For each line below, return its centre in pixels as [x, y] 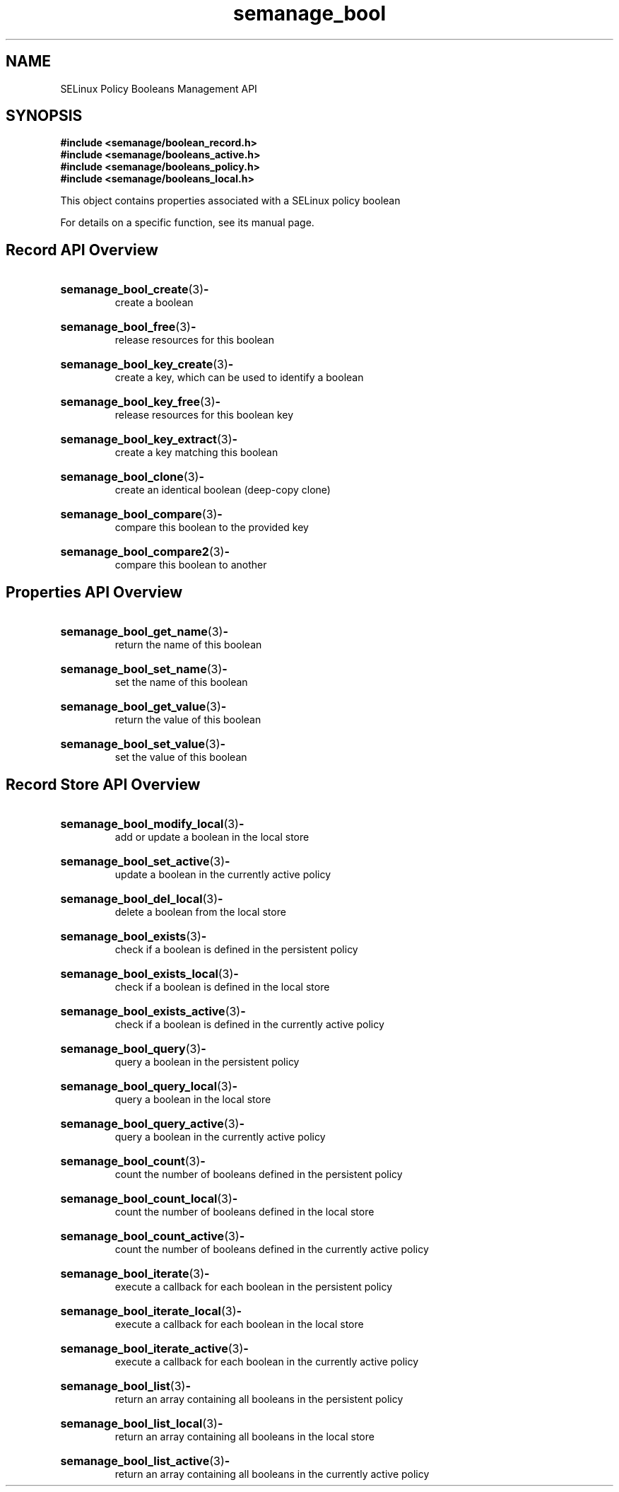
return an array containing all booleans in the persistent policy [259, 1399]
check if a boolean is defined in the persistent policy [236, 949]
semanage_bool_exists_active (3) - [153, 1011]
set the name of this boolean [181, 682]
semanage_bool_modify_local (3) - [152, 823]
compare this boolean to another [191, 565]
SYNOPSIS [44, 116]
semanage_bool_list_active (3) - [145, 1461]
